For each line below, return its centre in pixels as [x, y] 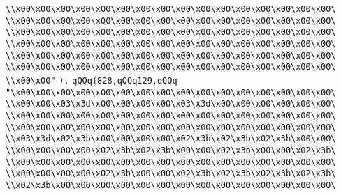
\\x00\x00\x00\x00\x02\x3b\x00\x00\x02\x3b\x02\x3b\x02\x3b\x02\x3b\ [171, 174]
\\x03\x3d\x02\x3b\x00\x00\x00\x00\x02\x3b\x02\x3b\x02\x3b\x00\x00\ [171, 139]
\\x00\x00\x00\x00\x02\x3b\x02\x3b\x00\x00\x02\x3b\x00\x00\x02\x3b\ [171, 150]
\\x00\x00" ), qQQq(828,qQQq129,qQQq [92, 80]
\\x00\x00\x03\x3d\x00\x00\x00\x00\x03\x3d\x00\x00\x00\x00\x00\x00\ [171, 104]
